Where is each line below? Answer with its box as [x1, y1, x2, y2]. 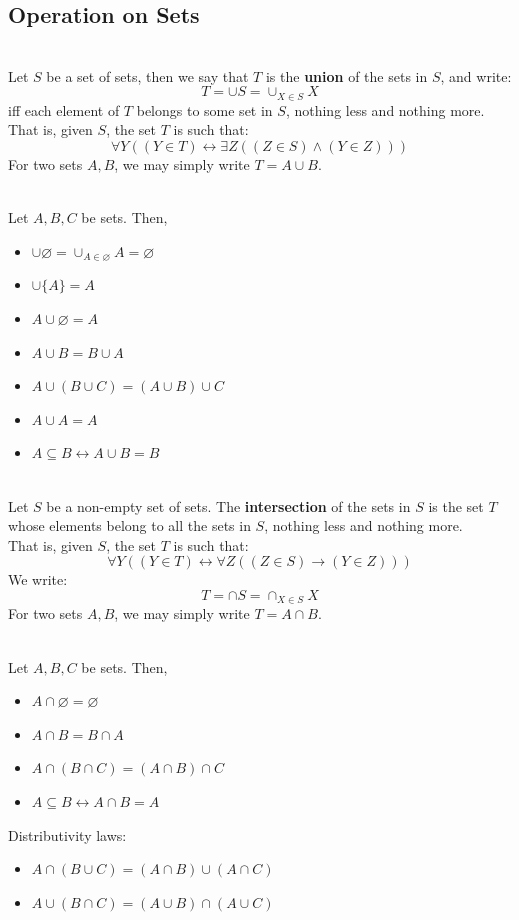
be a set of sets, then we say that [46, 65, 249, 86]
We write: [8, 569, 68, 590]
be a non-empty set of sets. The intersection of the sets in [46, 495, 411, 516]
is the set [428, 495, 484, 516]
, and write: [440, 65, 512, 86]
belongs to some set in [136, 99, 273, 120]
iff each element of [8, 99, 120, 120]
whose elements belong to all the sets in [8, 515, 251, 536]
